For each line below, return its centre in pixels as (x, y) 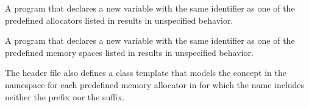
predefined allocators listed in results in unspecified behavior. (119, 20)
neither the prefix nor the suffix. (65, 96)
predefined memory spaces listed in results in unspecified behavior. (129, 52)
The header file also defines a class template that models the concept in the (146, 73)
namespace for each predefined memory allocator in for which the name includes (155, 84)
